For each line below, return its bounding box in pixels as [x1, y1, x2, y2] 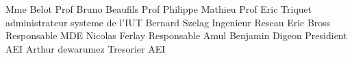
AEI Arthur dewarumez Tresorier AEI [5, 41, 166, 55]
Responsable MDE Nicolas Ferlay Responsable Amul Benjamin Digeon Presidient [5, 28, 347, 42]
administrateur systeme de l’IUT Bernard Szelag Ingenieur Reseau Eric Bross [5, 15, 331, 29]
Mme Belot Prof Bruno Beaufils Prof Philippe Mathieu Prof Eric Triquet [5, 2, 312, 16]
